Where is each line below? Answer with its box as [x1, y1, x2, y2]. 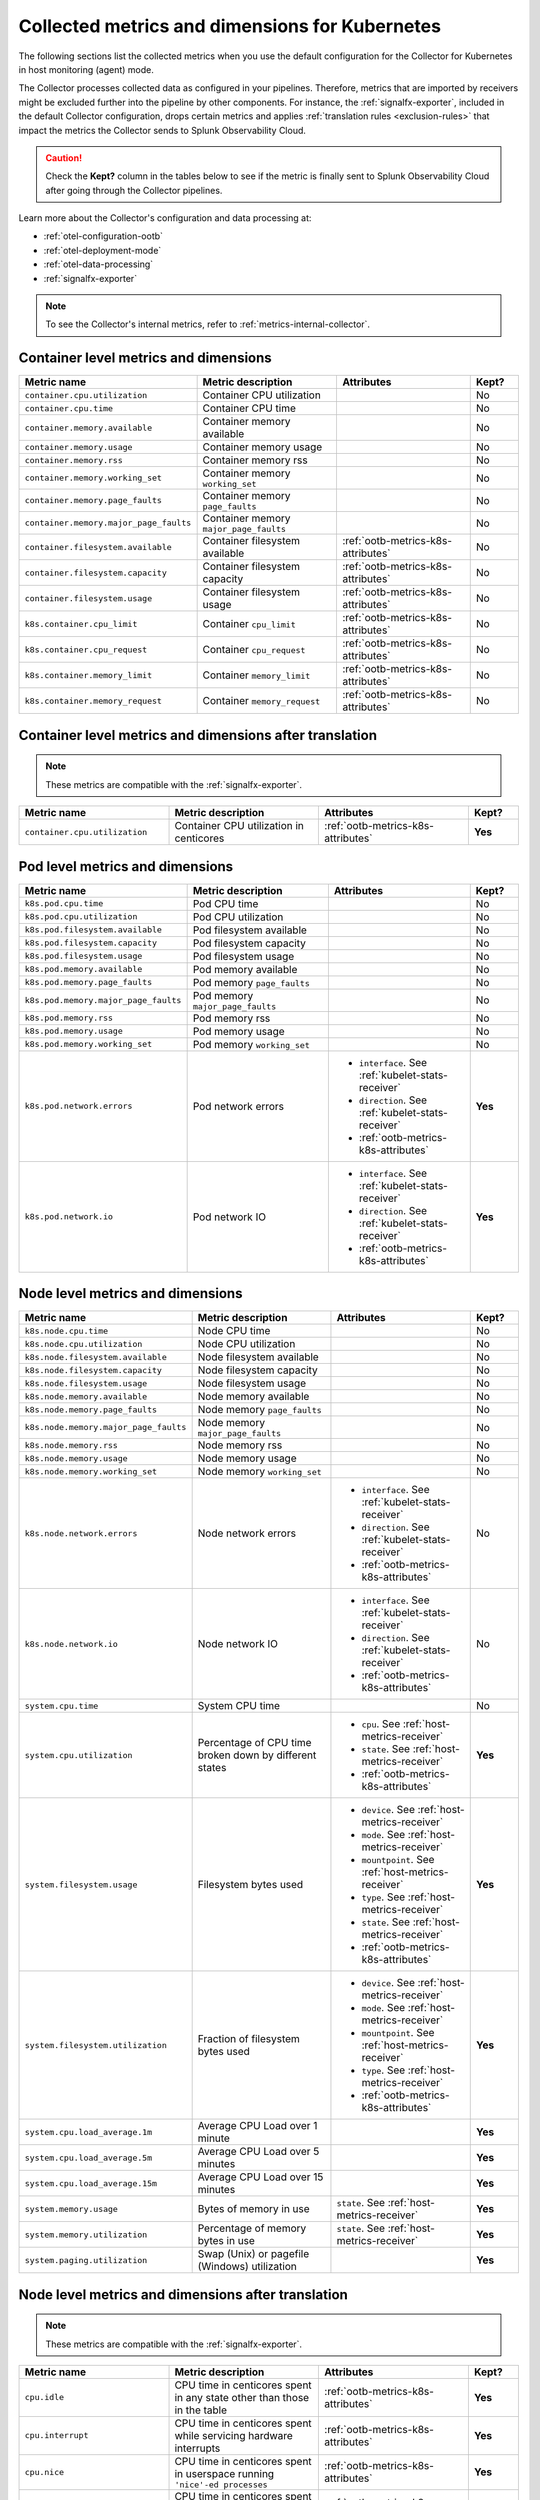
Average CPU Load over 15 [197, 2170, 324, 2184]
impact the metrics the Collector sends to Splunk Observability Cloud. [18, 124, 307, 136]
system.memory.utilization [24, 2229, 148, 2240]
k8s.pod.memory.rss [24, 1013, 114, 1024]
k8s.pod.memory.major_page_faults [24, 995, 182, 1005]
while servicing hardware [174, 2428, 294, 2442]
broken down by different [197, 1748, 317, 1762]
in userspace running [174, 2466, 275, 2480]
